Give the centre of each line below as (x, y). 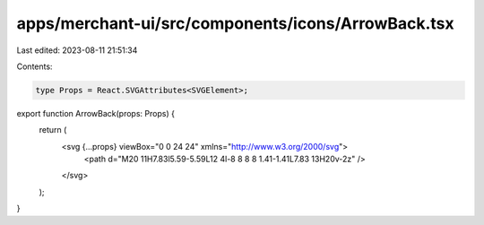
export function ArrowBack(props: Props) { (95, 113)
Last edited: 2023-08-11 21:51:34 (77, 50)
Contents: (35, 66)
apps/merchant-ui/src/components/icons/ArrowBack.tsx (235, 23)
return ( (53, 130)
